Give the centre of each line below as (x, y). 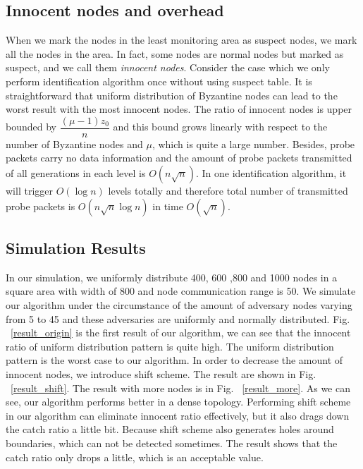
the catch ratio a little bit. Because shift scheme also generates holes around (170, 429)
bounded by (31, 127)
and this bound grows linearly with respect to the (220, 127)
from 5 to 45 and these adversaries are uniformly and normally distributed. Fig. (178, 318)
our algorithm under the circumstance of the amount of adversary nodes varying (179, 305)
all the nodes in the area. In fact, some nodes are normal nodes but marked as (175, 53)
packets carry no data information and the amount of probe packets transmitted (179, 158)
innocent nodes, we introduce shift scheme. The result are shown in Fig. (161, 373)
